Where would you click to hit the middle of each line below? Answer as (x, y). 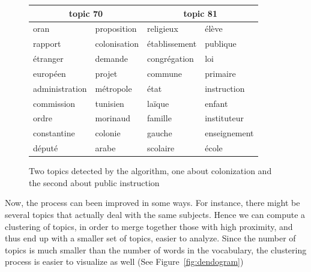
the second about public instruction (94, 182)
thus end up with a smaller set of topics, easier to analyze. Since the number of (150, 238)
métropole (113, 88)
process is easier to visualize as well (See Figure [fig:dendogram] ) (124, 261)
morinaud (113, 118)
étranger (48, 59)
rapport (47, 44)
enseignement (229, 133)
